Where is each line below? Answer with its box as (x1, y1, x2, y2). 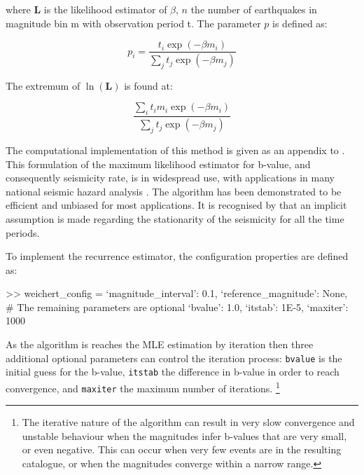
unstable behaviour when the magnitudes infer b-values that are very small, (22, 428, 347, 443)
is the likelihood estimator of (43, 2, 167, 16)
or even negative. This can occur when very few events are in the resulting (22, 442, 342, 457)
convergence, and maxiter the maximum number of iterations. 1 (6, 378, 280, 395)
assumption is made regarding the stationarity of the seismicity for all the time (6, 211, 344, 226)
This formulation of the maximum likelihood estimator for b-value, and (6, 156, 311, 171)
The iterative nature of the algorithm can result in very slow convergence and (22, 415, 355, 429)
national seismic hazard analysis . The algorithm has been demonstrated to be (6, 184, 342, 198)
